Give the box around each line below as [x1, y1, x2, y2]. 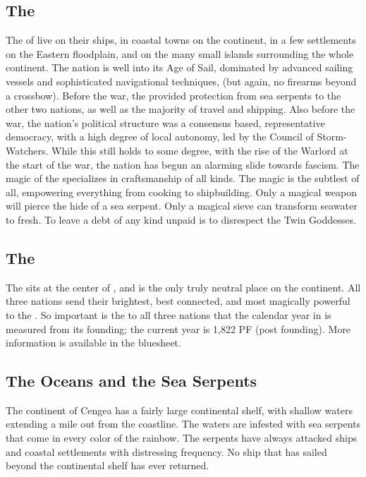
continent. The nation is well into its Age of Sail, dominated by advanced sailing [6, 60, 353, 75]
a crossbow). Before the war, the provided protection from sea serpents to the [6, 87, 341, 102]
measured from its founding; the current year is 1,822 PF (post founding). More [6, 321, 351, 336]
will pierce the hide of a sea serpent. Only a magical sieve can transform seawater [6, 198, 358, 213]
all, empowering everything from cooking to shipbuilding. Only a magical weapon [6, 184, 358, 199]
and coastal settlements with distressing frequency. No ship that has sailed [6, 444, 327, 459]
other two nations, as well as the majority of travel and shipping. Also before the [6, 102, 355, 116]
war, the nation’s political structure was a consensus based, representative [6, 115, 325, 130]
